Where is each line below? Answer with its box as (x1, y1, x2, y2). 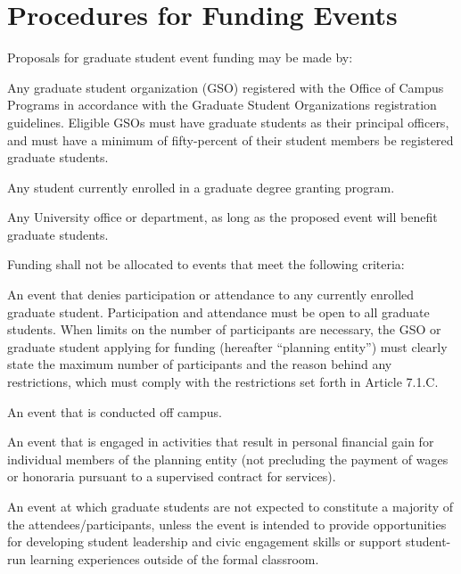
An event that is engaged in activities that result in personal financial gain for (7, 432, 434, 451)
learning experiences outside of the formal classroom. (29, 549, 319, 568)
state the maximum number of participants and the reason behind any (7, 355, 392, 373)
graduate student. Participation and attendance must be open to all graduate (7, 302, 430, 321)
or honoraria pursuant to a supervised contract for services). (7, 467, 336, 486)
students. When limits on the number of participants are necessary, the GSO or (7, 320, 441, 339)
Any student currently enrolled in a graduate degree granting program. (7, 177, 395, 196)
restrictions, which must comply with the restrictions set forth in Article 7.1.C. (7, 373, 439, 391)
